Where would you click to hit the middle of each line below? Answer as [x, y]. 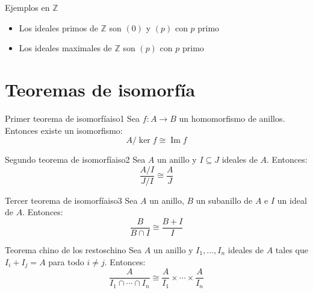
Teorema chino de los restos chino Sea [73, 250]
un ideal [292, 200]
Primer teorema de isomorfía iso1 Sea [73, 118]
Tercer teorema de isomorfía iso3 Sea [71, 200]
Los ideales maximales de [65, 48]
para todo [66, 261]
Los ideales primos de [58, 27]
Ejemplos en [27, 7]
